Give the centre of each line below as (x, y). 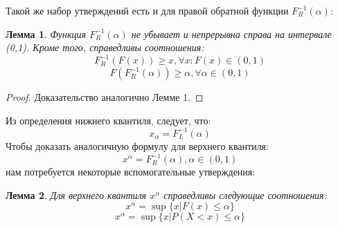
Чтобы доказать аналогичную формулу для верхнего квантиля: (137, 145)
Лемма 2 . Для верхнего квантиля (76, 194)
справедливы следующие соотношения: (245, 194)
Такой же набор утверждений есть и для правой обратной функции (147, 10)
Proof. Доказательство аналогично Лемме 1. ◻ (105, 97)
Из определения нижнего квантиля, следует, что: (108, 120)
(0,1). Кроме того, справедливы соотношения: (105, 47)
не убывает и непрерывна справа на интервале (231, 34)
